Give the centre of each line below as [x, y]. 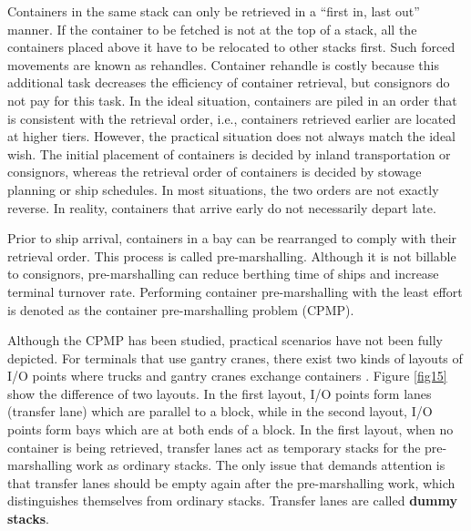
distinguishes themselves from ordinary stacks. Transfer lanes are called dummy [232, 500]
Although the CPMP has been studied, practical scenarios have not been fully [225, 340]
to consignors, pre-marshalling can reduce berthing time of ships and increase [223, 274]
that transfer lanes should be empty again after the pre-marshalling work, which [231, 482]
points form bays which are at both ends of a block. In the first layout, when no [230, 429]
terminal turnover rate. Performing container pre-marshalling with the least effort [235, 291]
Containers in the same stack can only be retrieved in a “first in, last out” [214, 11]
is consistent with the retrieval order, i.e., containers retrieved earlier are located [232, 118]
